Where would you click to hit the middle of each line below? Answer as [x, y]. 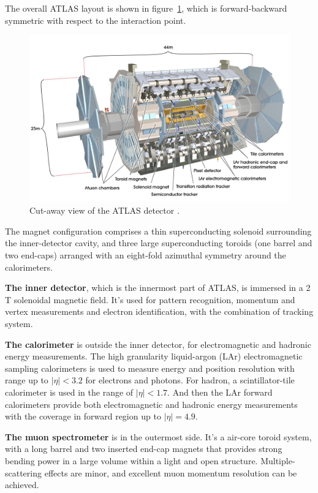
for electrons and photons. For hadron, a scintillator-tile [190, 380]
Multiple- [278, 460]
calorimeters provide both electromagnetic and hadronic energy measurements [151, 404]
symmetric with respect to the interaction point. [96, 20]
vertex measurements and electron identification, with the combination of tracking [159, 311]
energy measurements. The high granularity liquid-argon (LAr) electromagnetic [154, 356]
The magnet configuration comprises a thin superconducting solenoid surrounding [158, 231]
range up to [27, 380]
